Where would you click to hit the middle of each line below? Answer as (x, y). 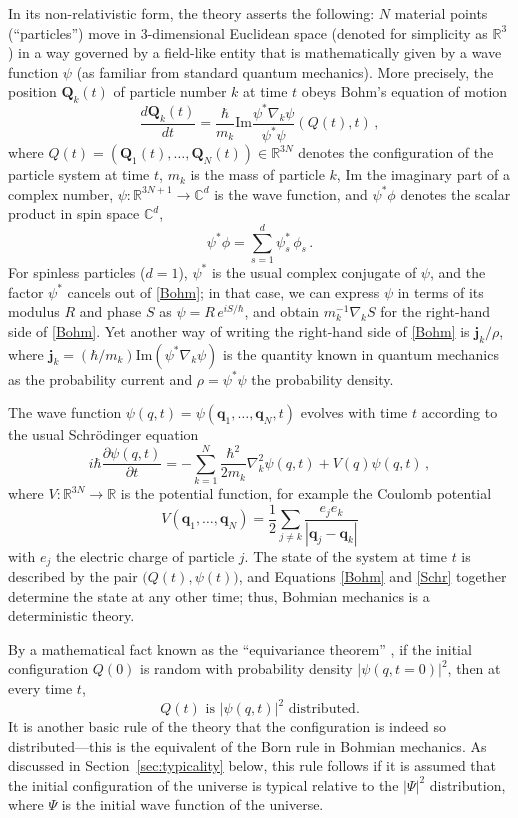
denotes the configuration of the (396, 152)
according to (459, 412)
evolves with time (354, 412)
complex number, (61, 193)
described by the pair (73, 576)
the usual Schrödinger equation (103, 434)
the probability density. (322, 378)
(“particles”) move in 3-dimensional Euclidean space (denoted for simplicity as (248, 32)
